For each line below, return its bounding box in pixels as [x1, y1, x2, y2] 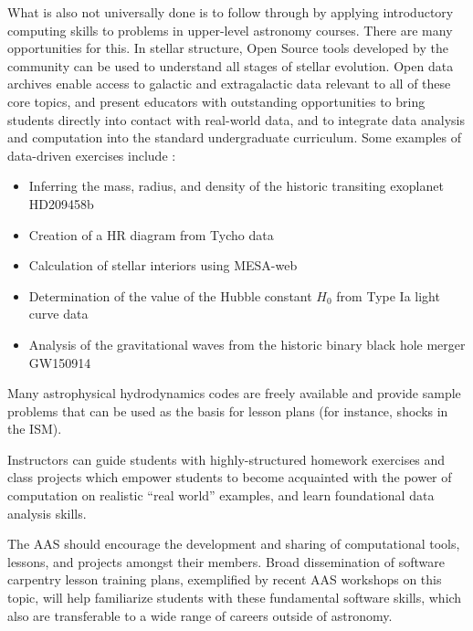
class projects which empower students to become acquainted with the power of [7, 468, 452, 487]
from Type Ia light [336, 286, 440, 305]
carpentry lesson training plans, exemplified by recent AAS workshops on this [7, 570, 442, 589]
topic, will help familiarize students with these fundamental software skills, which [7, 588, 462, 607]
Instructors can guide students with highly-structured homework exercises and [7, 449, 446, 468]
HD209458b [28, 194, 94, 213]
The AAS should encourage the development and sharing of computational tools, [7, 534, 460, 553]
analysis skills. [7, 503, 87, 522]
